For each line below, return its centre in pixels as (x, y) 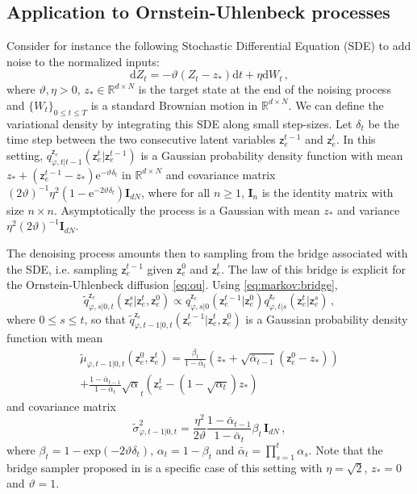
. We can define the (336, 105)
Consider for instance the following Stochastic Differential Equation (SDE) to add (209, 46)
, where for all (175, 192)
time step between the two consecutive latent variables (141, 139)
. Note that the (346, 449)
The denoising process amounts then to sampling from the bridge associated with (207, 252)
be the (384, 123)
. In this (356, 139)
